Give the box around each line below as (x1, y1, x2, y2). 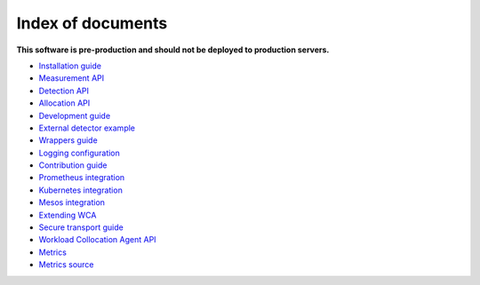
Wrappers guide (38, 135, 98, 146)
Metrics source (38, 259, 94, 270)
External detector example (38, 123, 136, 133)
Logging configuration (38, 147, 120, 158)
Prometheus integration (38, 172, 125, 183)
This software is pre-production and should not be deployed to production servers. (16, 44, 330, 55)
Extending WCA (38, 210, 97, 220)
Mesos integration (38, 197, 106, 208)
